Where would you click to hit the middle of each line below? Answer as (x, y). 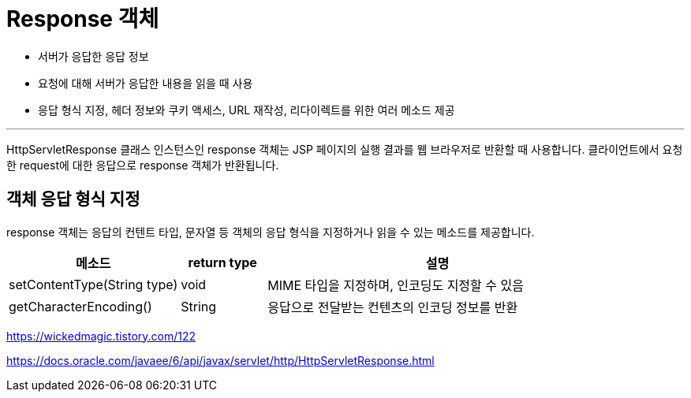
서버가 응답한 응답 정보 (93, 56)
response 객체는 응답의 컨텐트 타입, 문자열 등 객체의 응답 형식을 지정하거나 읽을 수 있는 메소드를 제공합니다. (271, 232)
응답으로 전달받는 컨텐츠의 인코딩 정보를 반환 (393, 307)
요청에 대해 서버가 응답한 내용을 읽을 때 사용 (146, 83)
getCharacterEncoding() (80, 306)
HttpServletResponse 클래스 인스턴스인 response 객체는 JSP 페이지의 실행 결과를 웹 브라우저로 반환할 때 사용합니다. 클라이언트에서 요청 (345, 149)
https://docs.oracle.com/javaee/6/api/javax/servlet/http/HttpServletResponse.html (220, 360)
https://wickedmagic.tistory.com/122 (101, 336)
